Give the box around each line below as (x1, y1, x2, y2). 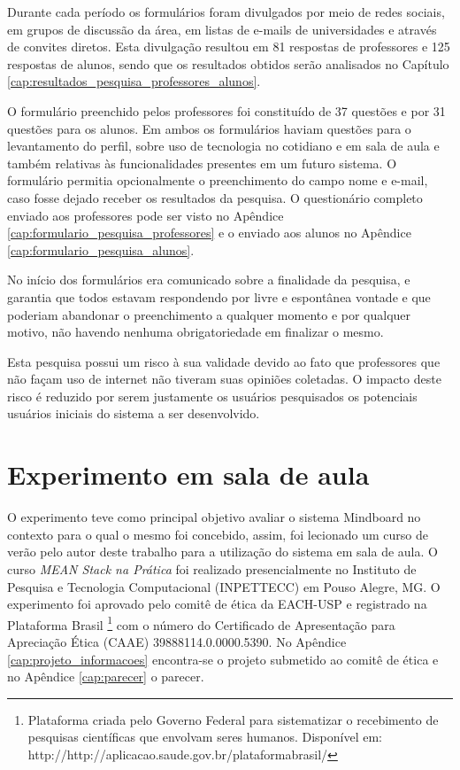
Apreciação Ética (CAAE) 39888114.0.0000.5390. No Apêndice (7, 633, 347, 650)
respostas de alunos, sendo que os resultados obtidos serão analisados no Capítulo (7, 54, 449, 73)
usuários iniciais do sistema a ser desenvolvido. (7, 404, 260, 423)
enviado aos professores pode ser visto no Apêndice (7, 206, 284, 224)
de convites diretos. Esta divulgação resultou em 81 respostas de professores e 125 (7, 37, 450, 56)
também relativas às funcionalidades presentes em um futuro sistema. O (7, 153, 397, 172)
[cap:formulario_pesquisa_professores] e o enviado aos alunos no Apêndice (7, 223, 411, 242)
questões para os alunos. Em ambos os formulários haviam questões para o (7, 119, 411, 137)
